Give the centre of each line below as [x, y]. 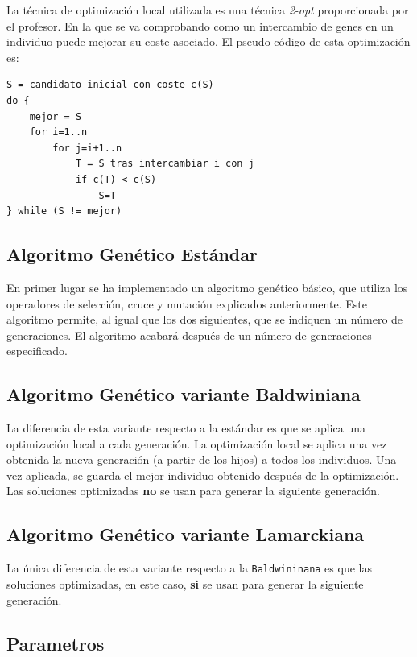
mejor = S [56, 116]
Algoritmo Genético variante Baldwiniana [184, 394]
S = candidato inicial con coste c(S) [110, 85]
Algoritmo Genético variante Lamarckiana [186, 534]
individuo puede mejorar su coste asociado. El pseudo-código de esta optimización [208, 41]
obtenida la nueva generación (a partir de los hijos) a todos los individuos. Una [202, 459]
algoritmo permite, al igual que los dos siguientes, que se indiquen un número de [205, 319]
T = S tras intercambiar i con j [165, 164]
